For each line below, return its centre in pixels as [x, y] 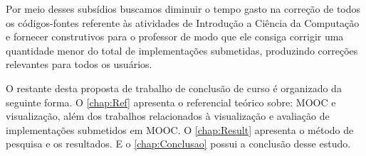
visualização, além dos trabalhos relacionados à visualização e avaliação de [168, 116]
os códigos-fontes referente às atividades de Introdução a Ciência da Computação [183, 22]
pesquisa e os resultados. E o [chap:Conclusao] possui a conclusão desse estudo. [178, 144]
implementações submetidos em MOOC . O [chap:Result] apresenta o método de [180, 129]
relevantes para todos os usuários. [79, 64]
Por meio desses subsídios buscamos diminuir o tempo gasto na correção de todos [183, 9]
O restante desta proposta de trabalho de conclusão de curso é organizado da [174, 88]
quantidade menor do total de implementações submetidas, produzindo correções [182, 50]
